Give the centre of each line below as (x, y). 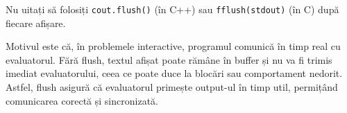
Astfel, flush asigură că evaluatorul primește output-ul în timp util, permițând (172, 87)
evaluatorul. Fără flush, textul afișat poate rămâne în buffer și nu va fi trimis (169, 59)
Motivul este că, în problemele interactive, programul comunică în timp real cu (173, 46)
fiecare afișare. (36, 23)
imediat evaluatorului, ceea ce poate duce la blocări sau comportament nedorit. (174, 73)
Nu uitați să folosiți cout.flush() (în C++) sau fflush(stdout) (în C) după (172, 9)
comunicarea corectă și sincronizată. (82, 100)
